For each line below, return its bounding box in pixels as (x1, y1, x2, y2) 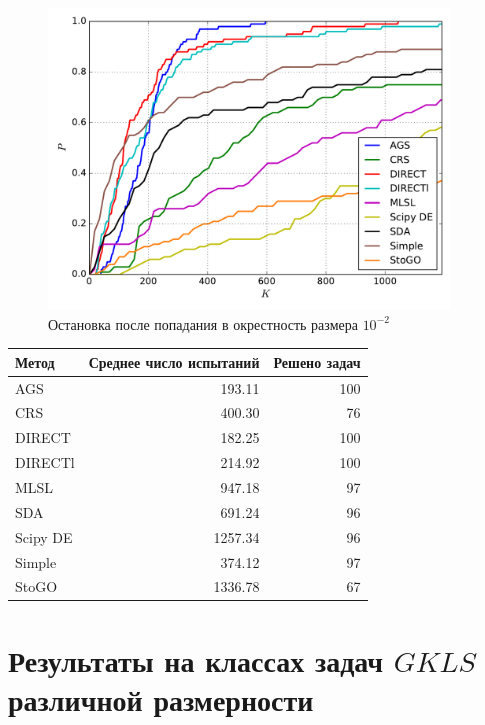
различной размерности (8, 678, 314, 719)
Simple (15, 551, 57, 572)
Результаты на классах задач (8, 639, 383, 680)
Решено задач (273, 351, 361, 372)
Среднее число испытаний (88, 351, 260, 372)
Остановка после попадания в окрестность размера (48, 313, 358, 334)
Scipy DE (15, 526, 73, 547)
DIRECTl (15, 452, 75, 473)
